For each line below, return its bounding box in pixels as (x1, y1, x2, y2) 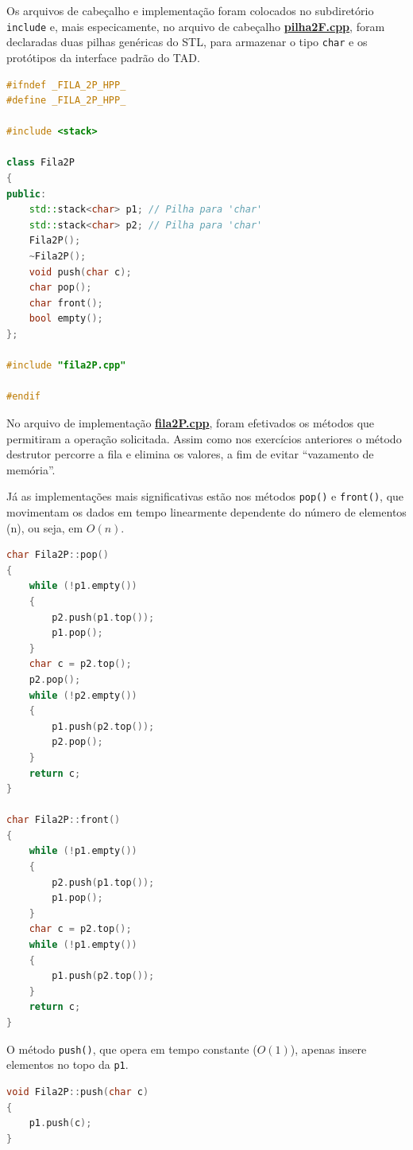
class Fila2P (6, 157, 75, 169)
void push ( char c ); (29, 266, 132, 278)
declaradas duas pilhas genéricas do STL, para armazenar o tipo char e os (6, 33, 368, 50)
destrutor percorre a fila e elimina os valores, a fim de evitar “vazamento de (6, 446, 374, 462)
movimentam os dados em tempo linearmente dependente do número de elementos (6, 504, 407, 520)
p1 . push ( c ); (29, 1117, 92, 1129)
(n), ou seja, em (6, 519, 83, 536)
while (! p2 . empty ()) (29, 689, 137, 701)
